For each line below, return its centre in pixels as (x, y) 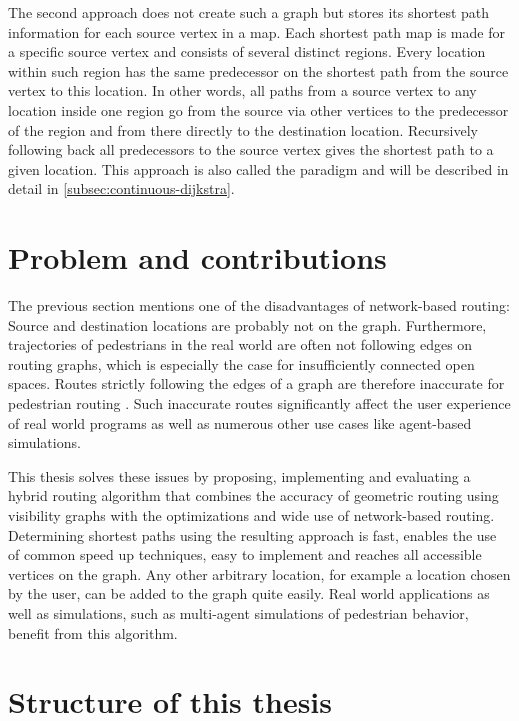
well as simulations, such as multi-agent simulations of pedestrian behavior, (238, 612)
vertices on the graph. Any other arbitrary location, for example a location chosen (259, 573)
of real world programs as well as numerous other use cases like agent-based (240, 422)
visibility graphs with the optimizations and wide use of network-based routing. (251, 515)
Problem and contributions (197, 257)
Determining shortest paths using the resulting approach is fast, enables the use (252, 534)
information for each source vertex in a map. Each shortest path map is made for (256, 31)
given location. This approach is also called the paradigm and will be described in (258, 168)
